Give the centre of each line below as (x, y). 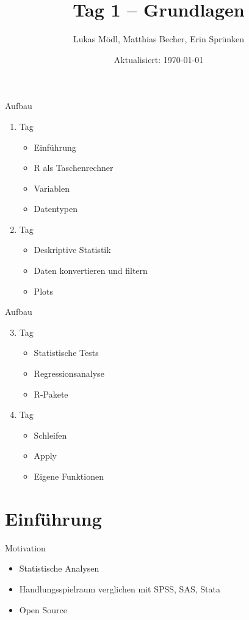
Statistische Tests (66, 353)
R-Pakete (51, 394)
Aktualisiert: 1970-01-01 (159, 59)
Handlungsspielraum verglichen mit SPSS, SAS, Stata (120, 588)
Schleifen (50, 435)
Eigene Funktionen (69, 476)
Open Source (43, 609)
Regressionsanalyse (69, 373)
